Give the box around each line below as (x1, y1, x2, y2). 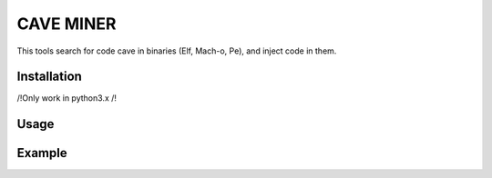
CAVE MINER (16, 14, 117, 34)
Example (16, 145, 67, 161)
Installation (16, 69, 82, 84)
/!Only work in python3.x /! (16, 93, 118, 104)
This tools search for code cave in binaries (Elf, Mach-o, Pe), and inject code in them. (16, 45, 337, 56)
